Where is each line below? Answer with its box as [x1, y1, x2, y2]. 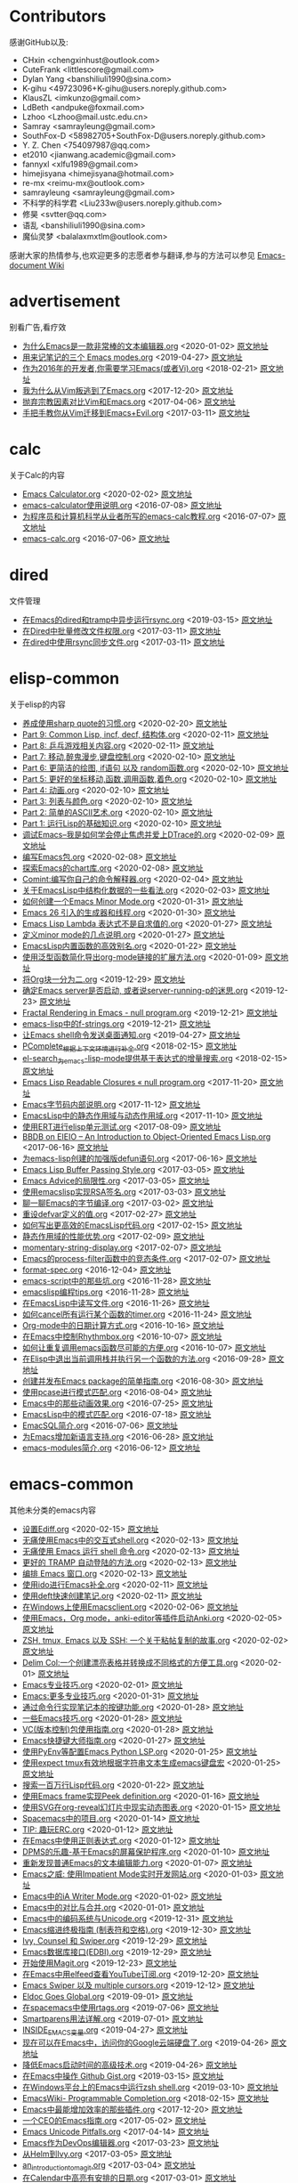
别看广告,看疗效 [9, 321, 67, 332]
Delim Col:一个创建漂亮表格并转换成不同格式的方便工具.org [21, 1658, 238, 1668]
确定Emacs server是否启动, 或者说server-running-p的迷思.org [21, 985, 249, 995]
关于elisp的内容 [9, 699, 66, 710]
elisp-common [9, 668, 120, 688]
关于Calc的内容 [9, 469, 65, 480]
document [9, 260, 47, 271]
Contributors [9, 6, 107, 27]
